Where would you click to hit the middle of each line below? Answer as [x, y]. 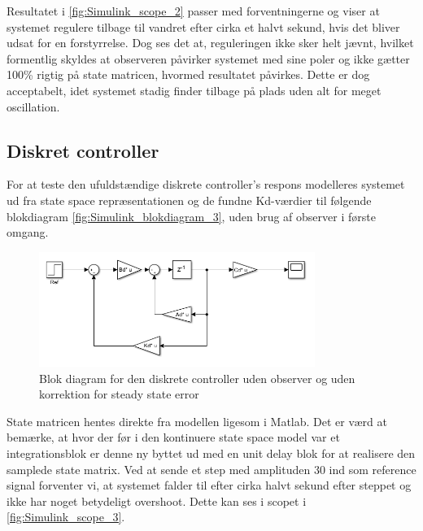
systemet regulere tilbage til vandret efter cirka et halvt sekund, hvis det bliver [203, 26]
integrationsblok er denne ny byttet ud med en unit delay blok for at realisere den [211, 453]
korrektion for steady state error [119, 394]
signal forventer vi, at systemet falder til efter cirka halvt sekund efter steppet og [209, 485]
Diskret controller [83, 150]
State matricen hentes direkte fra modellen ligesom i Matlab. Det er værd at [197, 421]
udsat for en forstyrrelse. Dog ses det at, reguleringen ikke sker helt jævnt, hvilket [210, 43]
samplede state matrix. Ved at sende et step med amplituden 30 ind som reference [211, 469]
